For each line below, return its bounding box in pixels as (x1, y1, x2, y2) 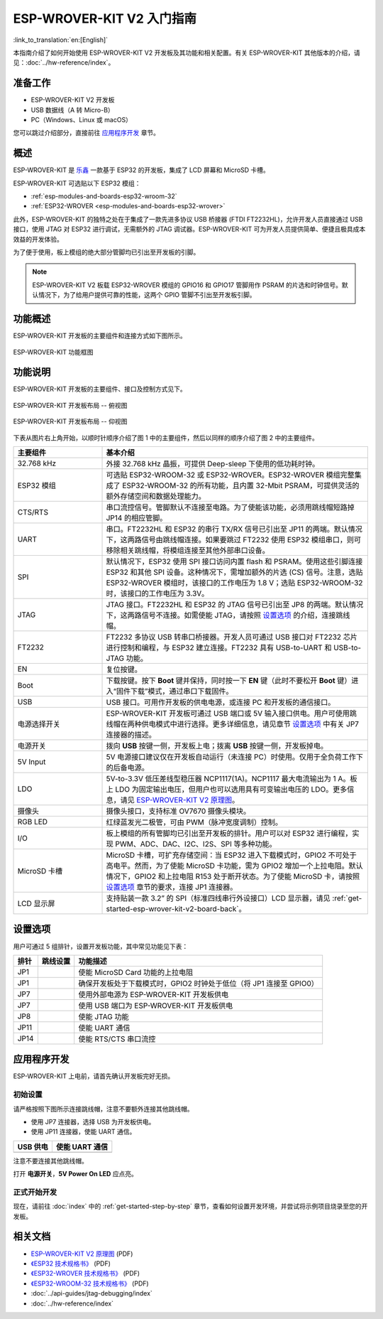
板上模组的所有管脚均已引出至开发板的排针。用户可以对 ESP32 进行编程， (106, 828, 353, 838)
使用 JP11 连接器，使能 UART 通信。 (30, 1127, 136, 1136)
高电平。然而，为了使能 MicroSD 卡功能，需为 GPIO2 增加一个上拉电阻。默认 (106, 861, 363, 871)
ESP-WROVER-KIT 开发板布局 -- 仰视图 (13, 417, 128, 426)
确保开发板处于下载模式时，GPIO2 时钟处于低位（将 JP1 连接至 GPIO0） (78, 978, 318, 988)
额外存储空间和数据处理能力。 (106, 491, 206, 501)
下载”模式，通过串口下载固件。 (130, 686, 233, 696)
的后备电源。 (106, 763, 149, 772)
